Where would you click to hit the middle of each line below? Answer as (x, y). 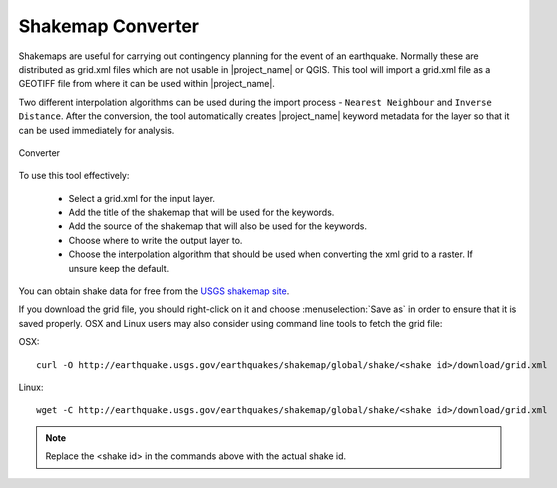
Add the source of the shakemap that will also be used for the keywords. (217, 226)
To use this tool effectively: (74, 176)
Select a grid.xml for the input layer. (141, 198)
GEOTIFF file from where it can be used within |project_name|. (146, 84)
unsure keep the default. (119, 268)
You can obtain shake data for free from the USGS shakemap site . (154, 291)
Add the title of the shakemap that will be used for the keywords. (201, 212)
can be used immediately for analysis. (96, 130)
